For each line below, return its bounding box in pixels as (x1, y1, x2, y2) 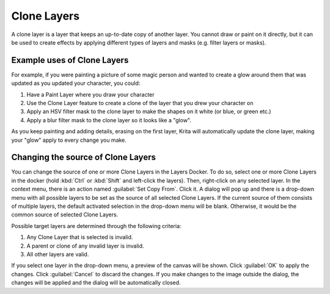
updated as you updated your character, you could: (11, 79, 141, 87)
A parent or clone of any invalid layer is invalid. (26, 242, 144, 249)
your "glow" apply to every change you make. (11, 136, 127, 144)
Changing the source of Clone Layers (11, 152, 156, 163)
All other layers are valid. (26, 251, 89, 258)
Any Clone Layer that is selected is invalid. (26, 233, 133, 241)
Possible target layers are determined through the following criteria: (11, 222, 182, 229)
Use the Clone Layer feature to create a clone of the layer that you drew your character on (26, 100, 254, 107)
